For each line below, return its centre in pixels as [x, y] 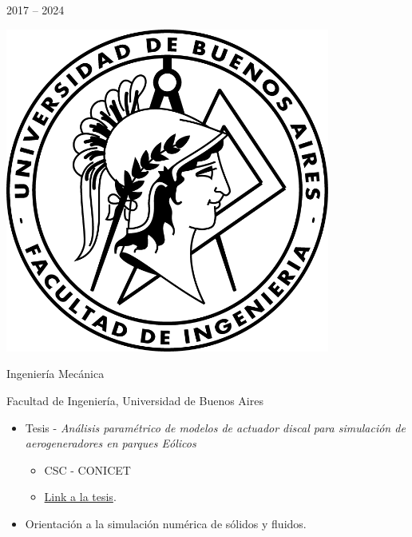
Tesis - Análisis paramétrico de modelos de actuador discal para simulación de [215, 427]
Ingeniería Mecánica [55, 374]
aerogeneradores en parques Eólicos [111, 443]
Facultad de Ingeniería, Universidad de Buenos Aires [135, 400]
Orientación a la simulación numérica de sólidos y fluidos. [166, 523]
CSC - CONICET [87, 469]
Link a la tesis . [80, 497]
